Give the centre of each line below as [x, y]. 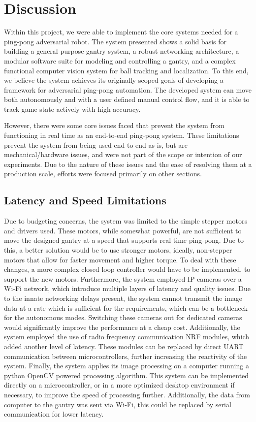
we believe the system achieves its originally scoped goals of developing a [114, 80]
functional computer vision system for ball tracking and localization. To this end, [126, 70]
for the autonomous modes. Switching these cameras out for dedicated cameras [123, 317]
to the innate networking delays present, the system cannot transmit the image [123, 298]
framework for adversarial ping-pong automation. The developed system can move [128, 89]
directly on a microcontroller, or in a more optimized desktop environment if [119, 385]
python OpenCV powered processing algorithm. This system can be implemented [127, 375]
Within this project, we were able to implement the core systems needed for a [121, 32]
